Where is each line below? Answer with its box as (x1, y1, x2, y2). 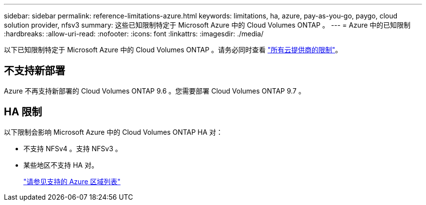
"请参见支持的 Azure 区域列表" (23, 177, 121, 186)
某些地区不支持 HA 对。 (23, 160, 98, 169)
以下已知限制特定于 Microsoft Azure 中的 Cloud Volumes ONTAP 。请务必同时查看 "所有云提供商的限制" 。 (4, 46, 342, 54)
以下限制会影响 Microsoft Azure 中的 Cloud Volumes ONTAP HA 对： (4, 127, 223, 136)
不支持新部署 (4, 64, 65, 77)
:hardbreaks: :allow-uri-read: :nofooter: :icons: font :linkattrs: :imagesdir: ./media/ (4, 30, 264, 38)
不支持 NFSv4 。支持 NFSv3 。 (23, 144, 122, 153)
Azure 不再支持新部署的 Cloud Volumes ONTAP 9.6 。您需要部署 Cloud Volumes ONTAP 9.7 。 (4, 86, 305, 95)
